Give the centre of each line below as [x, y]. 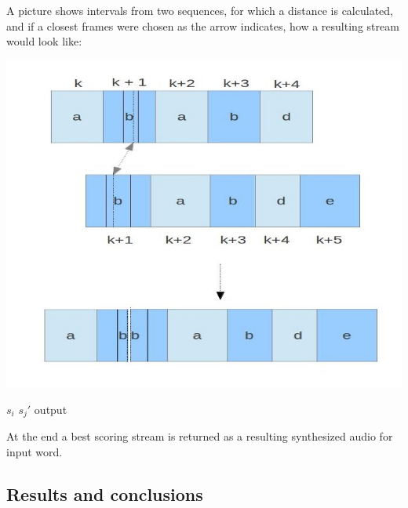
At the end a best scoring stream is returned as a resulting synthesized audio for [200, 436]
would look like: [44, 41]
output [51, 409]
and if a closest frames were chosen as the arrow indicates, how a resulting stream [203, 25]
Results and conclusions [105, 493]
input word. [35, 451]
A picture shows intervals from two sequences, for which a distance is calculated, [200, 10]
